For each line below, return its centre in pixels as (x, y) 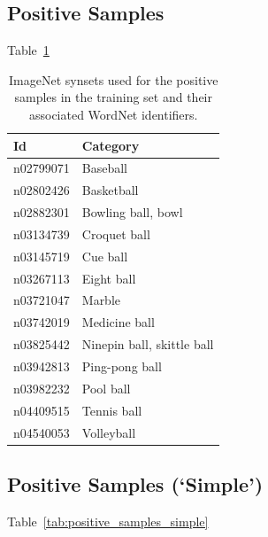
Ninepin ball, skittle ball (148, 344)
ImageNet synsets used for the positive (114, 79)
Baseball (105, 168)
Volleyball (109, 432)
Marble (101, 300)
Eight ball (109, 278)
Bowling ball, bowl (132, 212)
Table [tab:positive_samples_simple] (108, 521)
